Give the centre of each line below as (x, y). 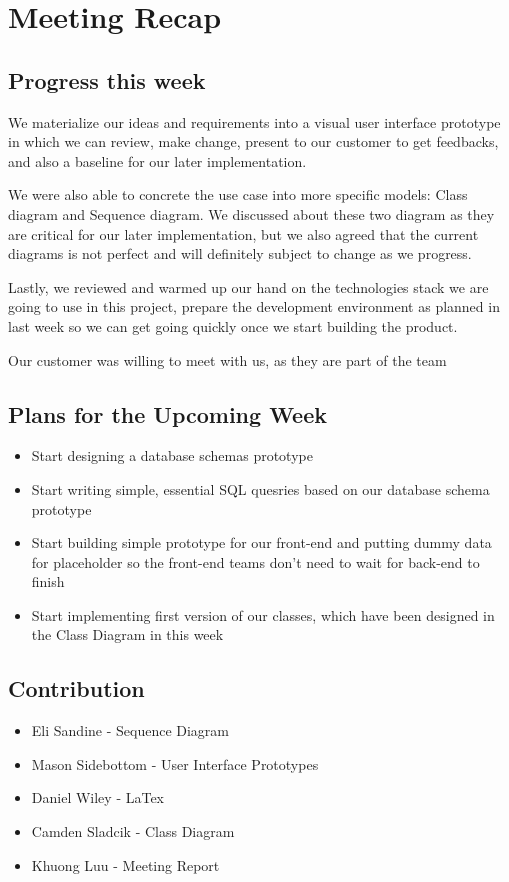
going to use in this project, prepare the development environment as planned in (254, 306)
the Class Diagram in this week (127, 634)
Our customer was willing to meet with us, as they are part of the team (227, 359)
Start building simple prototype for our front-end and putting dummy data (261, 542)
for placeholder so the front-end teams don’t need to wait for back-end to (255, 561)
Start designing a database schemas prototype (172, 455)
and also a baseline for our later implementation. (157, 160)
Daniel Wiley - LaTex (98, 797)
